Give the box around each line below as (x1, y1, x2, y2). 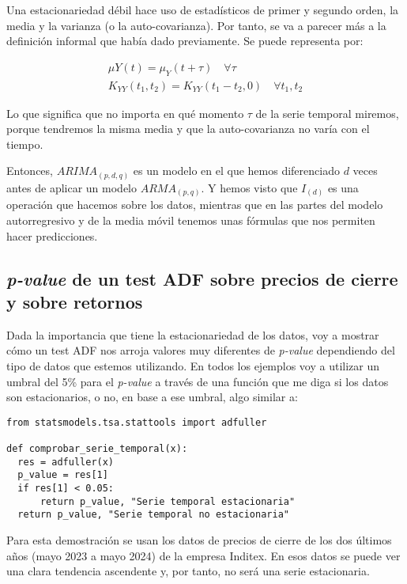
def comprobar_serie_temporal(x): (6, 443, 188, 455)
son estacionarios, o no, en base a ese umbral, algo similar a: (6, 389, 298, 405)
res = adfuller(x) (17, 456, 115, 468)
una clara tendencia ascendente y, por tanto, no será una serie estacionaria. (6, 563, 370, 579)
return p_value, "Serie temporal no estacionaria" (17, 509, 289, 521)
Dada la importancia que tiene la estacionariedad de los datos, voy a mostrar (6, 326, 379, 343)
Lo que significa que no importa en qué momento (6, 104, 244, 121)
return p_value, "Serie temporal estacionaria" (40, 495, 296, 507)
